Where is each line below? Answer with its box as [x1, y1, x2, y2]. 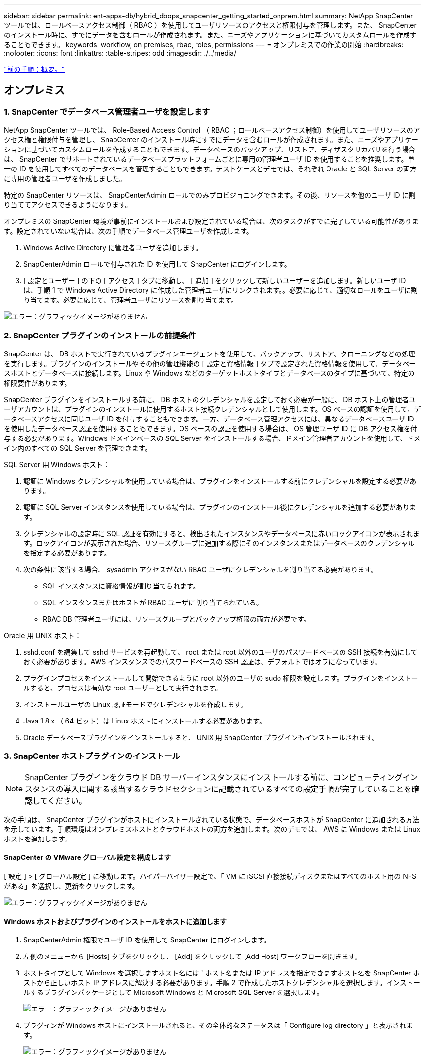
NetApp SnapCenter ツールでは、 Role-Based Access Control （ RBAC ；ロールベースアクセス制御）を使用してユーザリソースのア [4, 126, 420, 134]
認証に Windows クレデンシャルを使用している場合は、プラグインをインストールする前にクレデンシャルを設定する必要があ [23, 476, 417, 485]
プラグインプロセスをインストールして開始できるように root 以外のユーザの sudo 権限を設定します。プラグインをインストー [23, 673, 418, 682]
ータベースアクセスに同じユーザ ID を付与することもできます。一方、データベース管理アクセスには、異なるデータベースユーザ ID [4, 414, 414, 423]
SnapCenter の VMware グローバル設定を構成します [4, 853, 171, 862]
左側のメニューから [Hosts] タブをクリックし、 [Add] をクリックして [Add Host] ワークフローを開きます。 [23, 952, 361, 961]
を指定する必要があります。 [23, 548, 111, 557]
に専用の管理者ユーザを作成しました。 [4, 174, 126, 183]
